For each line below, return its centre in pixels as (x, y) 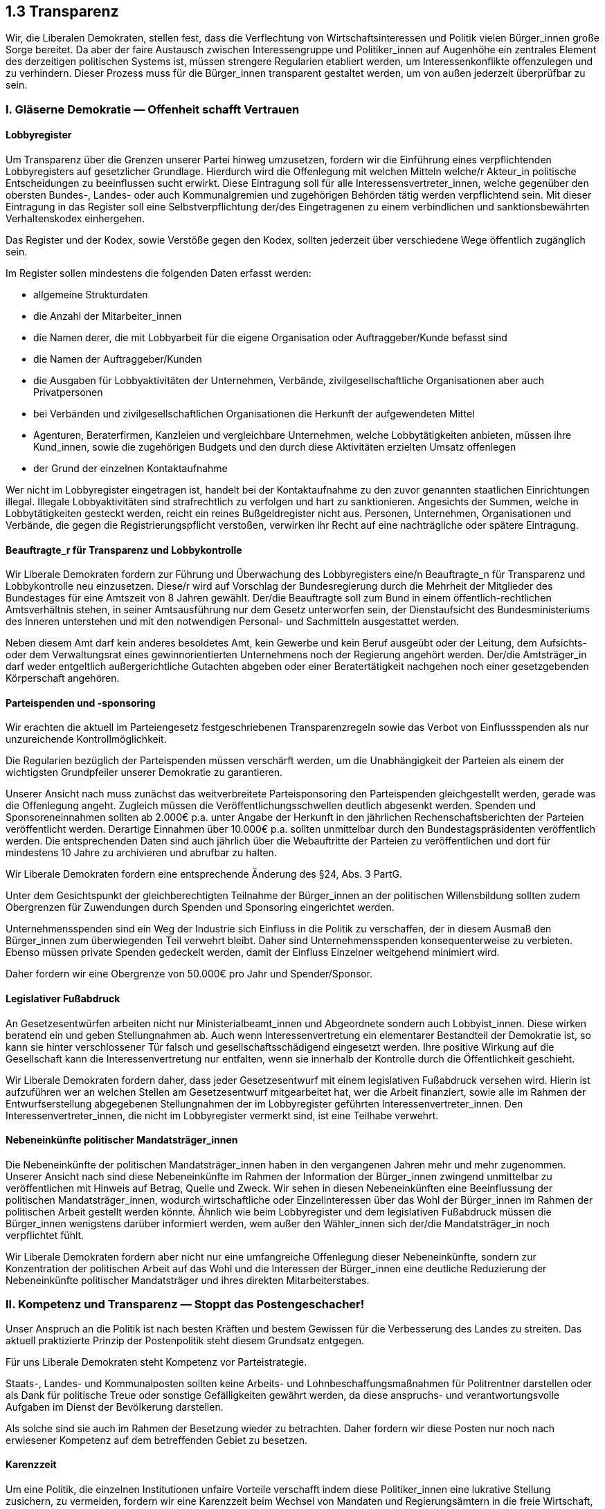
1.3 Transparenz (62, 11)
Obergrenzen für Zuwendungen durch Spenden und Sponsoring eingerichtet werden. (200, 907)
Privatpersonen (68, 392)
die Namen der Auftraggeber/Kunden (118, 359)
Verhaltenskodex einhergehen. (75, 219)
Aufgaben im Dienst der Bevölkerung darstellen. (115, 1407)
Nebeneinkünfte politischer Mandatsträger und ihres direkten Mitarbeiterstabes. (188, 1280)
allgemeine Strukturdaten (91, 295)
